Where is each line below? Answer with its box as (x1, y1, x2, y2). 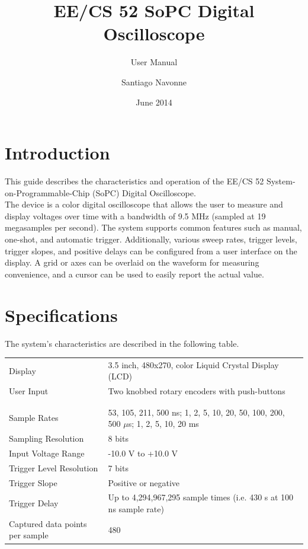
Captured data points (9, 517, 87, 529)
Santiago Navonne (121, 75, 187, 88)
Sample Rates (9, 411, 59, 424)
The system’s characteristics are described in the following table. (5, 337, 239, 349)
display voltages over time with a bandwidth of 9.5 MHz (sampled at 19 (5, 209, 266, 222)
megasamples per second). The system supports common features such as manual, (5, 221, 302, 234)
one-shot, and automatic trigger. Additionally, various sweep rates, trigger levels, (5, 233, 297, 245)
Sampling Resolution (9, 432, 84, 445)
